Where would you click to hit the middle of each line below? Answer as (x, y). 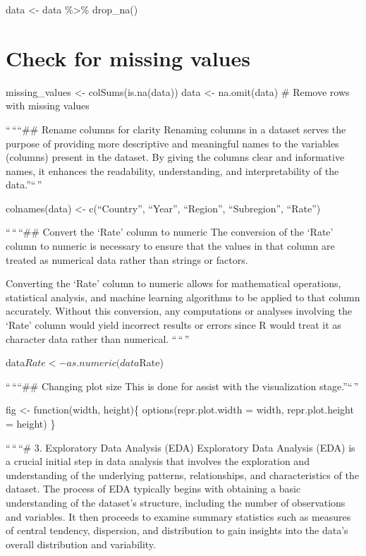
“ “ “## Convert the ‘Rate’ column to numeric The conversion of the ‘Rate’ (170, 232)
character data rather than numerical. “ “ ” (98, 338)
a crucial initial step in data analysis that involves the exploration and (158, 461)
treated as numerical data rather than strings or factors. (127, 259)
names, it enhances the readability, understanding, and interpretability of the (172, 170)
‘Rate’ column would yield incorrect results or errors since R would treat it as (173, 325)
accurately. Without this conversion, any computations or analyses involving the (179, 311)
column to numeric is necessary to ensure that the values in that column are (170, 246)
